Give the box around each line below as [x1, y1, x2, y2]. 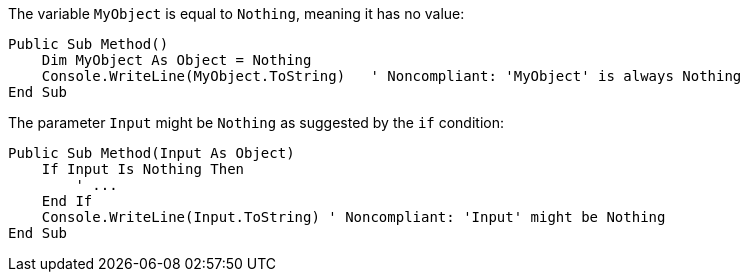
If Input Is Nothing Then [41, 161, 245, 177]
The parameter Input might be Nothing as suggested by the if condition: [8, 114, 504, 131]
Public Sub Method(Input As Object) [8, 145, 295, 161]
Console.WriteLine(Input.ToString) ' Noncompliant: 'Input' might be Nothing [41, 209, 666, 225]
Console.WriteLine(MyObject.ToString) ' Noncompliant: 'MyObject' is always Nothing [41, 68, 742, 84]
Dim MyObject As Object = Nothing [41, 52, 312, 68]
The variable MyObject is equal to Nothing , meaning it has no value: [8, 5, 465, 22]
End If [41, 193, 93, 209]
